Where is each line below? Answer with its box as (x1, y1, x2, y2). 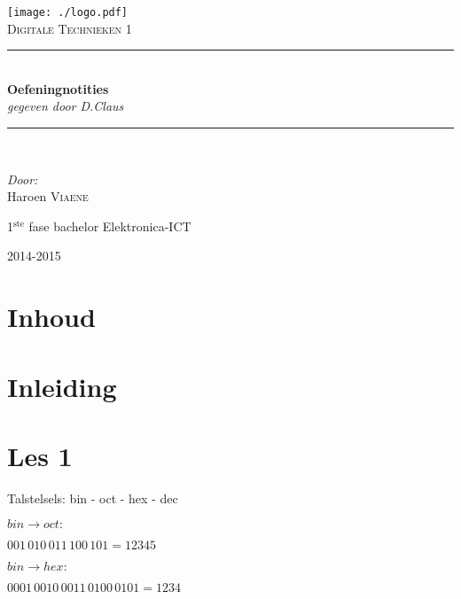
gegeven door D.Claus (7, 97, 124, 115)
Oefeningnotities (7, 79, 109, 97)
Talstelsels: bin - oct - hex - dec (7, 488, 178, 507)
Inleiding (7, 368, 117, 404)
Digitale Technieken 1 (7, 19, 132, 37)
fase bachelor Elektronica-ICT (28, 216, 191, 235)
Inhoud (7, 299, 96, 335)
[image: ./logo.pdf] (7, 6, 129, 19)
